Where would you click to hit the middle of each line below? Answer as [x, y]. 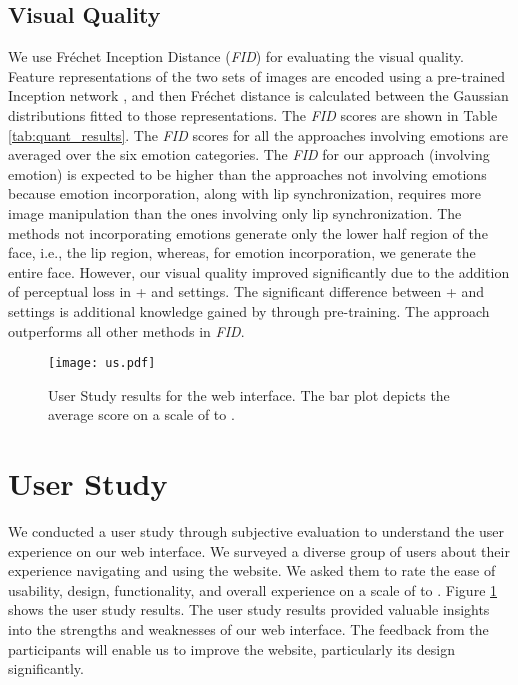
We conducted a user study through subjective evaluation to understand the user [256, 531]
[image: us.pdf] [102, 363]
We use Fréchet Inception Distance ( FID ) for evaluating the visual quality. [236, 56]
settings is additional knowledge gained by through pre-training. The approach [249, 310]
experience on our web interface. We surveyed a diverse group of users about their [259, 550]
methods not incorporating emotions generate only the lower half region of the [248, 232]
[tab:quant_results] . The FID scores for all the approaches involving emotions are [258, 134]
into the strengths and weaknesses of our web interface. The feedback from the [248, 629]
